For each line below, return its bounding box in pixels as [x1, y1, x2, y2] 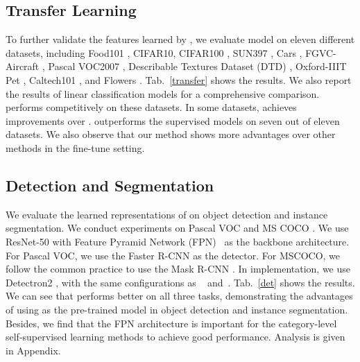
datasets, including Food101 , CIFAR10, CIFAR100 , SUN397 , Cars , [6, 45, 302, 60]
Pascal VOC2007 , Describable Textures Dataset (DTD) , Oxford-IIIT [48, 59, 347, 74]
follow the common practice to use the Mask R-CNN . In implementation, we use [6, 261, 351, 276]
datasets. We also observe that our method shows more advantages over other [6, 127, 336, 141]
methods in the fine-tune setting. [6, 140, 145, 155]
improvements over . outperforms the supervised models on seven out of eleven [6, 113, 340, 128]
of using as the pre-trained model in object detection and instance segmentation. [6, 302, 348, 316]
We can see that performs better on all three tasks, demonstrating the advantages [6, 288, 353, 303]
